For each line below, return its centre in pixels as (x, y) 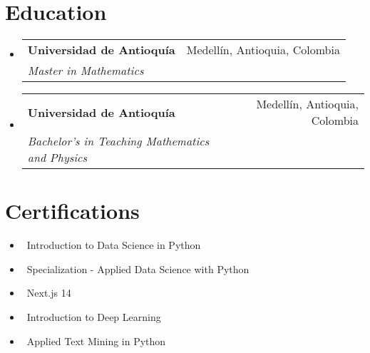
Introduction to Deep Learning (94, 317)
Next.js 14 (49, 293)
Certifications (72, 211)
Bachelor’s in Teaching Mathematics (118, 141)
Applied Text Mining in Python (96, 341)
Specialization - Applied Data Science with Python (138, 268)
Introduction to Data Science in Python (114, 245)
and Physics (57, 158)
